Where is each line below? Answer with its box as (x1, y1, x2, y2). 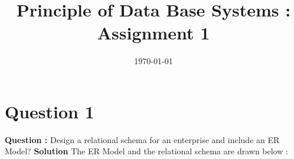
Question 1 (5, 99, 94, 123)
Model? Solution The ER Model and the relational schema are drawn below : (5, 145, 288, 157)
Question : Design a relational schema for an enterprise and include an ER (5, 133, 280, 145)
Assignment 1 (97, 21, 210, 45)
